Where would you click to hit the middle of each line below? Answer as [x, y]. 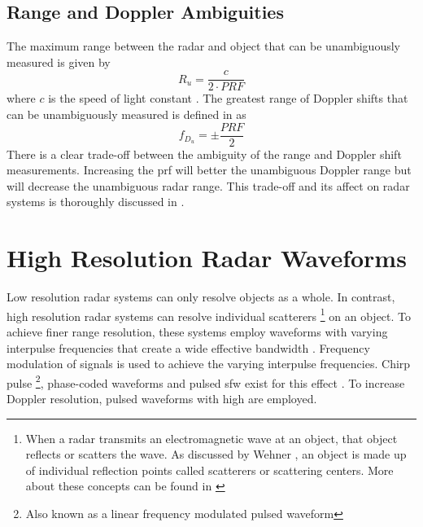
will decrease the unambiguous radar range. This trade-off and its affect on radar [208, 185]
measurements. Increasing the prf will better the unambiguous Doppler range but [209, 170]
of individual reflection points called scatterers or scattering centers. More [209, 470]
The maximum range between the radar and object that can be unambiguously [203, 46]
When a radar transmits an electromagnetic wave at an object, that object [211, 438]
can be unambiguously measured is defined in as [126, 114]
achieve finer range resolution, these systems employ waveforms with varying [197, 332]
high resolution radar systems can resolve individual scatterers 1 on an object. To [209, 314]
